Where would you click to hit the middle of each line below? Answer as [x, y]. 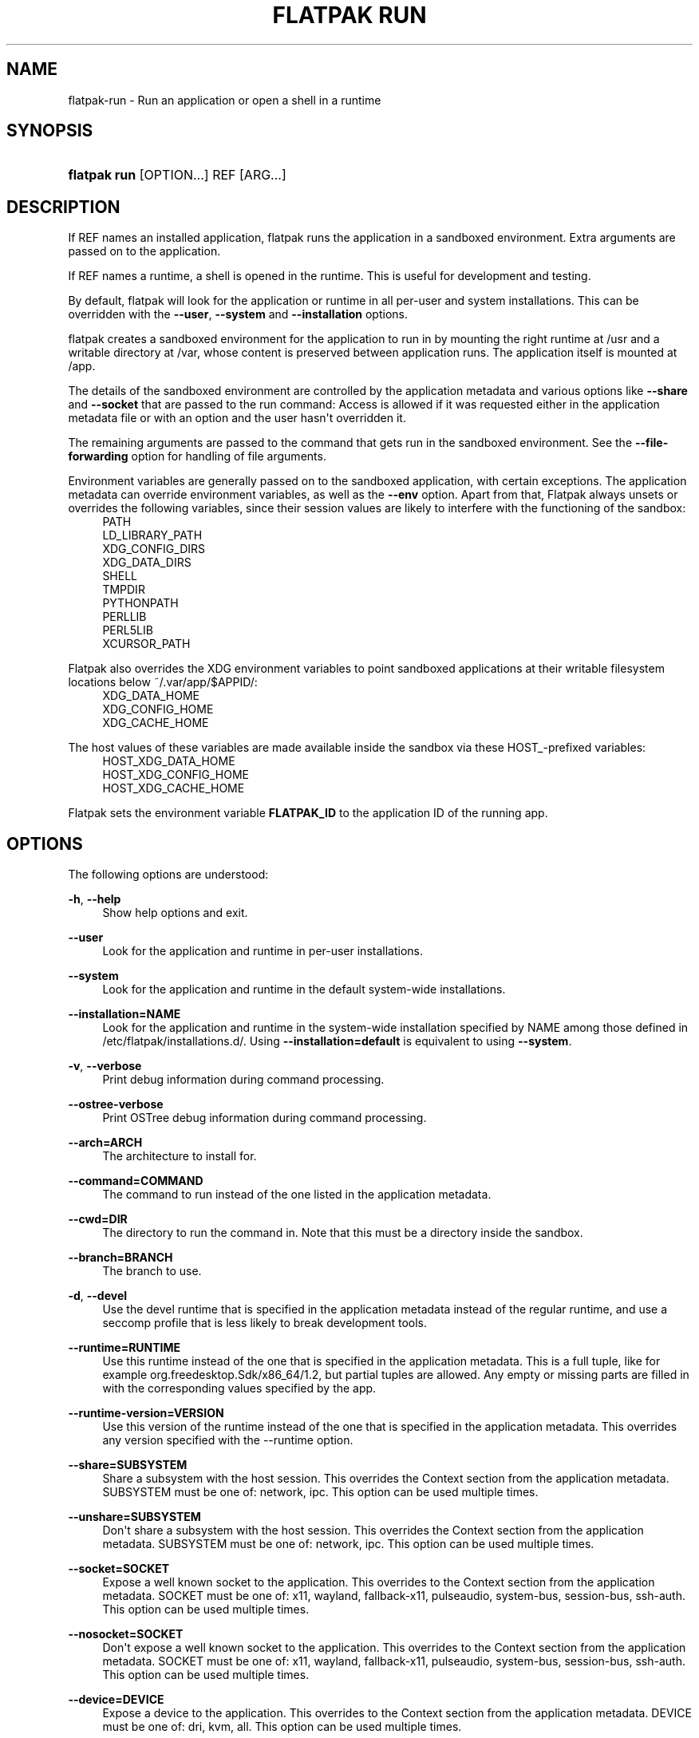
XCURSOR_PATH [146, 644]
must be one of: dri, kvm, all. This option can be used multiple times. [282, 1727]
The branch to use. [152, 1271]
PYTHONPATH [140, 603]
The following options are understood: [168, 875]
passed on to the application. [144, 251]
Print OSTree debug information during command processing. [265, 1118]
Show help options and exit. [175, 913]
